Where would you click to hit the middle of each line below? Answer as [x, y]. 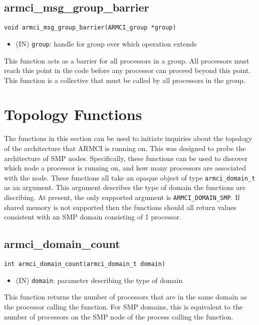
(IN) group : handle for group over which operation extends [106, 43]
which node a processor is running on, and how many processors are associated [125, 168]
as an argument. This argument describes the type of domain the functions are [125, 187]
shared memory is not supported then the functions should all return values [120, 207]
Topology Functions [73, 114]
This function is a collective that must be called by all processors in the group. [125, 80]
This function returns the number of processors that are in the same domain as [125, 297]
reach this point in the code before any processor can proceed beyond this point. [127, 70]
